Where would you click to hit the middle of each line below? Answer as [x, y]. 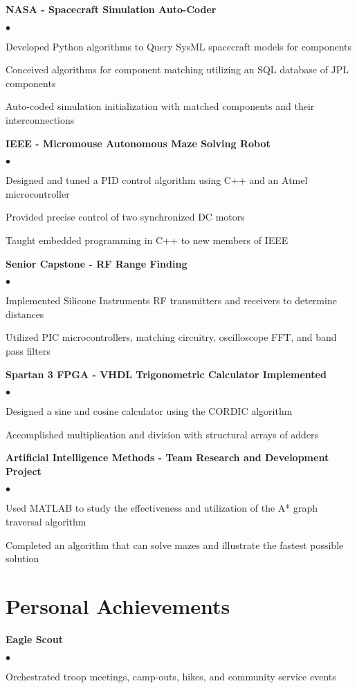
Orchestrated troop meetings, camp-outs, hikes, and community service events [171, 676]
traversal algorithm [46, 522]
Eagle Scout [35, 639]
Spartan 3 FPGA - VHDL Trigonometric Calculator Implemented [166, 374]
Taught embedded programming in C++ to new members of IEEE [147, 240]
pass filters [28, 350]
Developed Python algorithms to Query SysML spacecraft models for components [179, 46]
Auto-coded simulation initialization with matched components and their [160, 106]
